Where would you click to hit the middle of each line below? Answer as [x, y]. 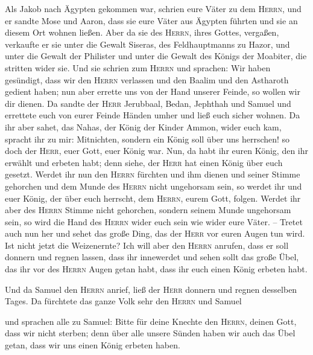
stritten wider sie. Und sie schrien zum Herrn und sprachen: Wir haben [138, 67]
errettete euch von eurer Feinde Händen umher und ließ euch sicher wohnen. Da [153, 115]
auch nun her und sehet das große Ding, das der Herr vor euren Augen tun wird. [155, 233]
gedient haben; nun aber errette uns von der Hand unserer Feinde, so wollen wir [153, 91]
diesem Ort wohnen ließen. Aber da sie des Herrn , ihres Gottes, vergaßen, [142, 32]
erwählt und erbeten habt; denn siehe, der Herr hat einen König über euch [144, 162]
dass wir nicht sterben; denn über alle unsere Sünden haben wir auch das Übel [150, 333]
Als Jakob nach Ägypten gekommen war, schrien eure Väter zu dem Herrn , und [153, 8]
